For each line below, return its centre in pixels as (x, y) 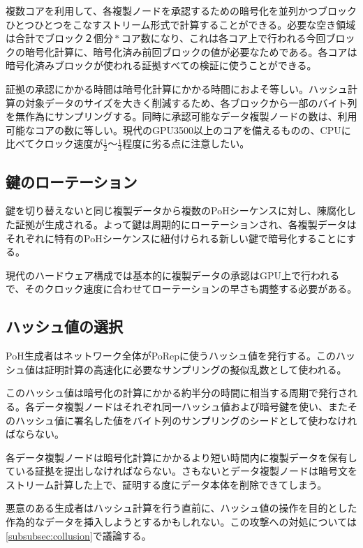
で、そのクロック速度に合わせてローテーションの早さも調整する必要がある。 (181, 289)
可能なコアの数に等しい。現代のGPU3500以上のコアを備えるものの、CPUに (178, 129)
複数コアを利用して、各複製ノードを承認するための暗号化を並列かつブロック (181, 10)
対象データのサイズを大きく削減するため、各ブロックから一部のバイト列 (191, 102)
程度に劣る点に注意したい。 (186, 143)
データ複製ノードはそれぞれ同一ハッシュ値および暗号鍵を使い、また (191, 406)
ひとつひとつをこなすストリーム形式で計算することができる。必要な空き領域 (181, 24)
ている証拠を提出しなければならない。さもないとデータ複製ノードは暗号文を (181, 471)
